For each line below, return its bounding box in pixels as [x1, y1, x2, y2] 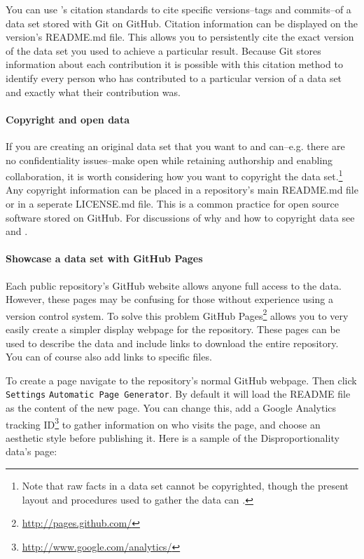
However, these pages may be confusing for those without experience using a [6, 292, 333, 307]
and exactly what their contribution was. [6, 84, 181, 99]
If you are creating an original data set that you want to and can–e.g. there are [6, 138, 345, 153]
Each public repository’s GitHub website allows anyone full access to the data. [6, 278, 342, 292]
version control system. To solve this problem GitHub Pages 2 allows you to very [6, 306, 349, 323]
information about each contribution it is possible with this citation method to [6, 57, 343, 72]
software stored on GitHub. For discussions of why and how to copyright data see [6, 210, 355, 224]
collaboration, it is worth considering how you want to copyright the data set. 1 [6, 167, 343, 183]
